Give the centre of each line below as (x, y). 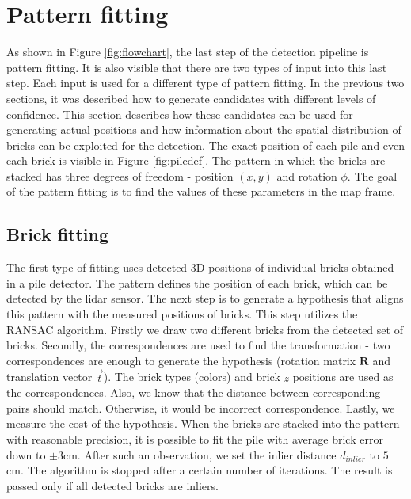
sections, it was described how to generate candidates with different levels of (191, 98)
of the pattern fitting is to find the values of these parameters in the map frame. (201, 191)
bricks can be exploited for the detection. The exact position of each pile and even (206, 145)
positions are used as (343, 377)
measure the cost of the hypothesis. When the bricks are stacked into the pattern (203, 423)
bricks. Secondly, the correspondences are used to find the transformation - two (198, 345)
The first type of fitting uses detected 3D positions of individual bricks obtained (200, 267)
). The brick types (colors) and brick (192, 377)
